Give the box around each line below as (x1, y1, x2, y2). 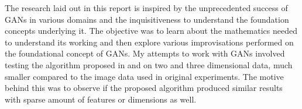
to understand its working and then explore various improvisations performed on (5, 36, 294, 48)
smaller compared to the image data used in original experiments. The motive (5, 70, 284, 82)
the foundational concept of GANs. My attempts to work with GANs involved (5, 47, 285, 59)
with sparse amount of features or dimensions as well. (5, 93, 197, 105)
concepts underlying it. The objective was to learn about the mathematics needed (5, 24, 298, 37)
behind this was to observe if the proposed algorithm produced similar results (5, 82, 283, 94)
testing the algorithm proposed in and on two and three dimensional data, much (5, 58, 293, 71)
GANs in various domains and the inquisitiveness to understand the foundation (5, 13, 289, 25)
